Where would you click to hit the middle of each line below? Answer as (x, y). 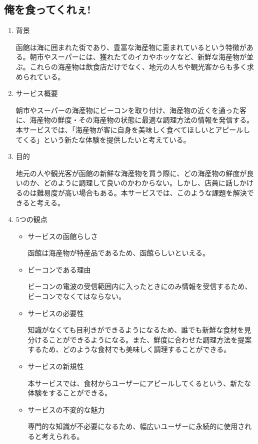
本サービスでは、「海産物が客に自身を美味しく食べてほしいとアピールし (133, 129)
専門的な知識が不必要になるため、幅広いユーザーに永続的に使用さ (136, 426)
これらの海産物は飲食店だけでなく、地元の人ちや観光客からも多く (138, 66)
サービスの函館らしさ (63, 236)
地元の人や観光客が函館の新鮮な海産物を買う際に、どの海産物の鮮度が (131, 173)
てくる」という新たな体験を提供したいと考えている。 (103, 139)
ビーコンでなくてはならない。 (76, 296)
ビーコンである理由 (59, 269)
